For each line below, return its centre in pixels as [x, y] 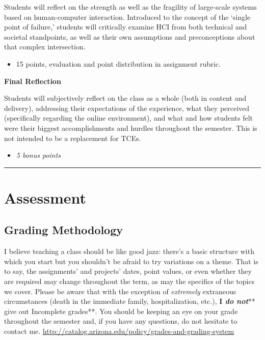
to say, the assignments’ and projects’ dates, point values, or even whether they [128, 271]
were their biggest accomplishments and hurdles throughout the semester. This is [131, 127]
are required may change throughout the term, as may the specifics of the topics [129, 281]
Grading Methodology [63, 230]
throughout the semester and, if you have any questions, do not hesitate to [121, 321]
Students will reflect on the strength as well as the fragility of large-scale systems [130, 7]
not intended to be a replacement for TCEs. [73, 138]
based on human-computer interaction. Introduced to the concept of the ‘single [127, 17]
